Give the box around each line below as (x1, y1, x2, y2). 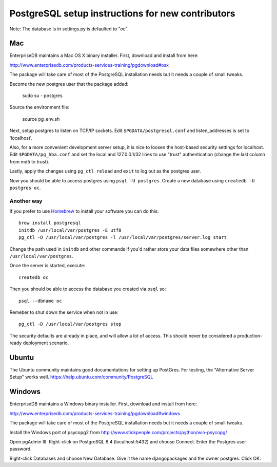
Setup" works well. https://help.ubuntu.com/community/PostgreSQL (9, 374, 153, 380)
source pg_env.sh (22, 116, 60, 122)
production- (236, 332, 263, 339)
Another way (9, 197, 43, 204)
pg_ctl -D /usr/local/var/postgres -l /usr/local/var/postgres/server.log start (18, 234, 227, 240)
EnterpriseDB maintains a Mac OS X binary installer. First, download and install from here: (9, 52, 199, 59)
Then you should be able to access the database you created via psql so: (9, 286, 166, 292)
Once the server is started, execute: (9, 263, 86, 269)
